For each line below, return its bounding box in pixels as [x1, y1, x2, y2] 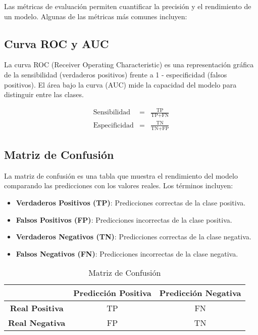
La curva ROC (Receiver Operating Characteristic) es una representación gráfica [4, 59, 254, 70]
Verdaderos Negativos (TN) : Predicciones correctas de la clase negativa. [16, 231, 251, 242]
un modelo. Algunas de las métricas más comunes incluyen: [4, 11, 187, 21]
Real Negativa [8, 317, 66, 329]
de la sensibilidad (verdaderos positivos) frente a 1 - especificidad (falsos [4, 69, 227, 79]
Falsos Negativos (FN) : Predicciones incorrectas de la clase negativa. [16, 248, 238, 259]
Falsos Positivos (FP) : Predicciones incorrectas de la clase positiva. [16, 214, 232, 225]
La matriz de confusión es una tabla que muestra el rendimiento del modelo [4, 170, 238, 181]
